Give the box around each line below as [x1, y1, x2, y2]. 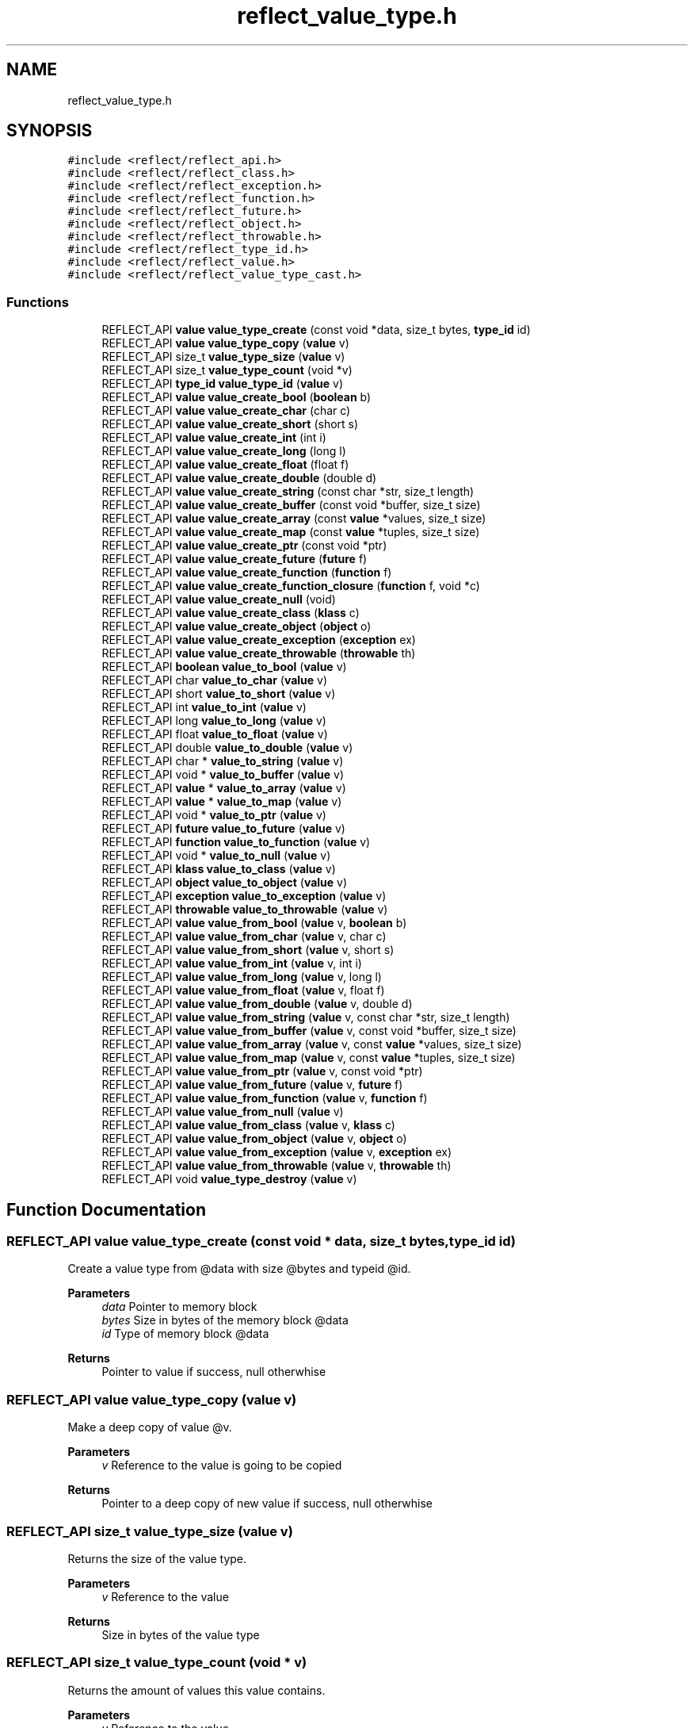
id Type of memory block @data [101, 1327, 269, 1341]
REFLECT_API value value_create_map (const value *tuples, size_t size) [101, 525, 480, 539]
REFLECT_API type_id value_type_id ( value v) [101, 377, 344, 391]
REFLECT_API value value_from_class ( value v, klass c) [101, 1118, 395, 1132]
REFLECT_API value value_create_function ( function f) [101, 565, 392, 580]
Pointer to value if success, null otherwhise [101, 1365, 326, 1379]
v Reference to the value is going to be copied [101, 1458, 342, 1473]
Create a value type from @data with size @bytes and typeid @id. [67, 1262, 411, 1276]
